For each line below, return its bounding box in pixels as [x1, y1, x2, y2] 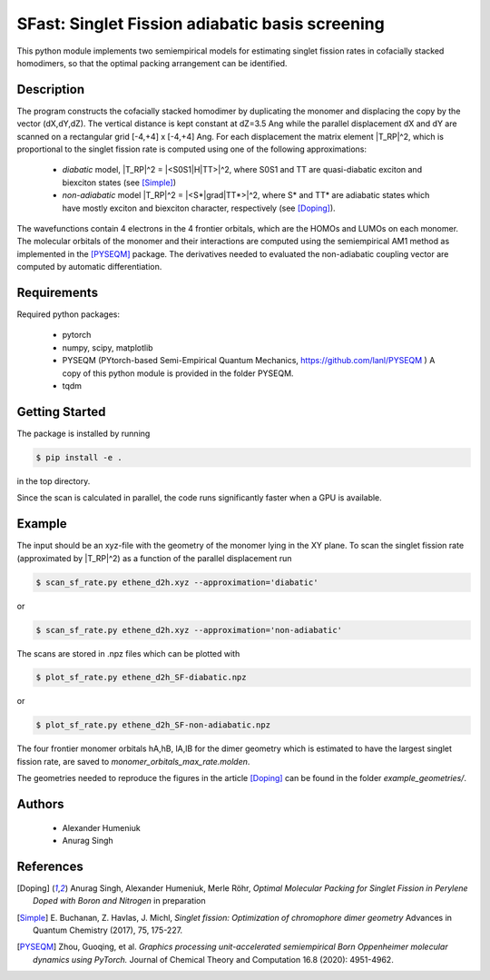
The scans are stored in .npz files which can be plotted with [16, 648, 240, 658]
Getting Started [16, 404, 106, 420]
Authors [16, 797, 64, 812]
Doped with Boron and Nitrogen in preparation [33, 896, 206, 906]
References [16, 858, 83, 874]
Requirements [16, 284, 99, 300]
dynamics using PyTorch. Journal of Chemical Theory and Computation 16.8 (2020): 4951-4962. [33, 954, 394, 965]
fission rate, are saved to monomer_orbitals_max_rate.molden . [16, 756, 250, 767]
